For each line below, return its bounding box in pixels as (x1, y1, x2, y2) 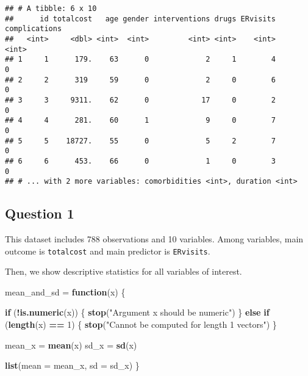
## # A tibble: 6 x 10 (5, 4, 97, 13)
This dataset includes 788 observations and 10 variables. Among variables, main (5, 233, 304, 245)
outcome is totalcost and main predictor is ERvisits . (5, 244, 210, 257)
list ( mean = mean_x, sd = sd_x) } (5, 359, 140, 372)
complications (5, 24, 62, 34)
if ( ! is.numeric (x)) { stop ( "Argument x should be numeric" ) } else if (5, 306, 270, 319)
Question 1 (5, 204, 74, 223)
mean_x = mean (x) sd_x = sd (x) (5, 338, 137, 351)
